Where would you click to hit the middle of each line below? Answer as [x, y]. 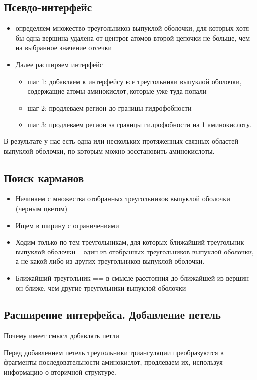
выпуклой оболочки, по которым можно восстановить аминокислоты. [109, 151]
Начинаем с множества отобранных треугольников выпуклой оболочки [123, 198]
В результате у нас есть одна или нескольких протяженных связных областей [121, 141]
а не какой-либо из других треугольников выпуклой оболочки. [110, 261]
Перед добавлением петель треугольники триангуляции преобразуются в [114, 352]
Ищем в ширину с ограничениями [67, 225]
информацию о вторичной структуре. [60, 372]
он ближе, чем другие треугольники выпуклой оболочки [101, 288]
